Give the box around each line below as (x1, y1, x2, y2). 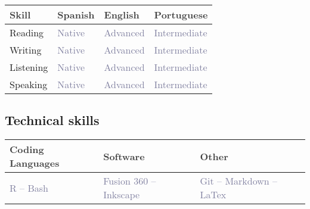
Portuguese (154, 8, 208, 21)
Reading (10, 26, 44, 39)
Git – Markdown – (200, 174, 278, 188)
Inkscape (103, 188, 140, 202)
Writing (10, 43, 42, 57)
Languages (10, 156, 60, 170)
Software (103, 149, 145, 163)
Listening (10, 60, 48, 74)
